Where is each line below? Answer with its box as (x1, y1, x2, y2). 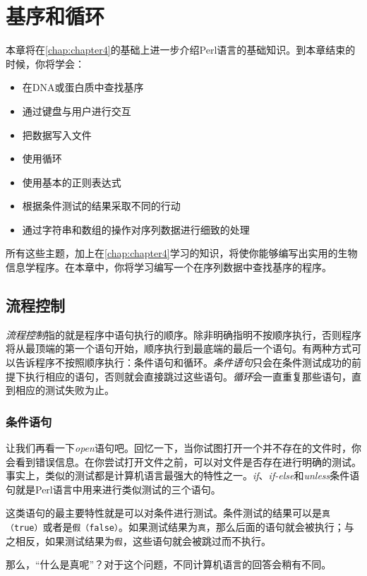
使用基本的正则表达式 (22, 174, 121, 189)
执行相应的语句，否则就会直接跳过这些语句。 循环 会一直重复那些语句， (25, 368, 351, 383)
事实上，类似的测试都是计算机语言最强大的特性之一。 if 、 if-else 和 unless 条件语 (6, 468, 360, 483)
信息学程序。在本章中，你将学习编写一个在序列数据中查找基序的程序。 (6, 260, 332, 275)
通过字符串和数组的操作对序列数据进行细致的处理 (22, 222, 250, 236)
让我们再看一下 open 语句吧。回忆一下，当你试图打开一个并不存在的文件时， (6, 440, 351, 455)
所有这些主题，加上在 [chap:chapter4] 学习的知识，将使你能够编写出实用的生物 (6, 246, 358, 260)
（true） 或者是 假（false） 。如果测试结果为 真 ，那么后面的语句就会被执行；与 (6, 520, 354, 534)
